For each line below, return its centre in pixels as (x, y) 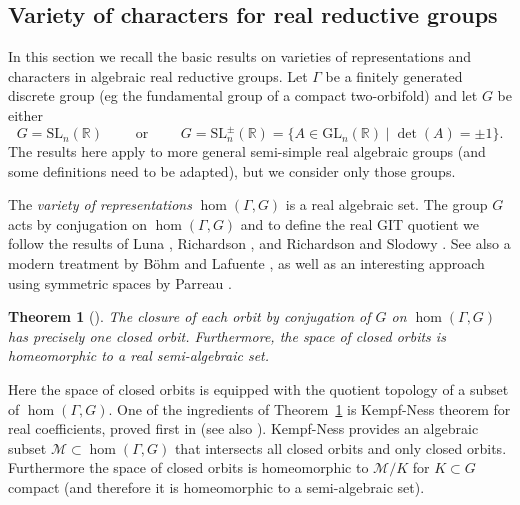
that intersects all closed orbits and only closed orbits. (340, 447)
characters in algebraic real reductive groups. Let (158, 75)
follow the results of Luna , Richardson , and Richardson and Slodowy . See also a (259, 243)
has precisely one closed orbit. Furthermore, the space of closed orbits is (227, 335)
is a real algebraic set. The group (386, 204)
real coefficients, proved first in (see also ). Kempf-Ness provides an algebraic (243, 428)
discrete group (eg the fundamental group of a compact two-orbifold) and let (243, 95)
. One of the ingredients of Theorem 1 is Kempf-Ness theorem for (309, 408)
